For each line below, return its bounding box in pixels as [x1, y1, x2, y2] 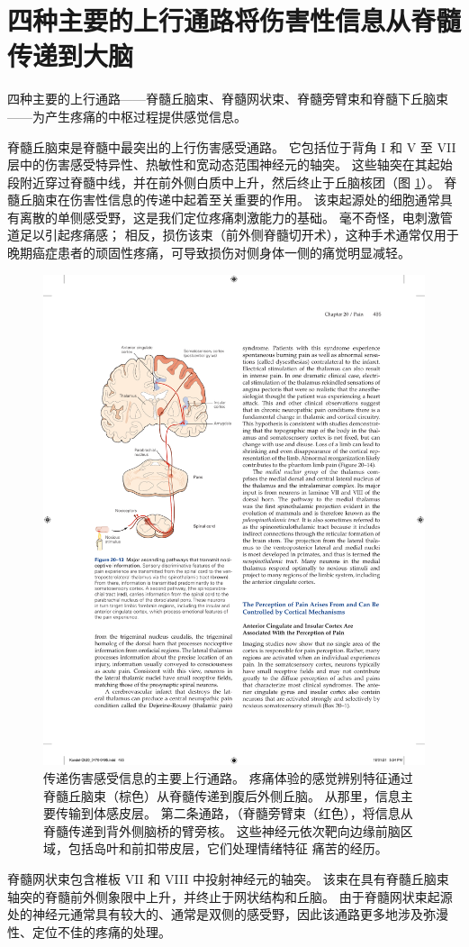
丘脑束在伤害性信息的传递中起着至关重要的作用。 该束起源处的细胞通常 [19, 190, 440, 209]
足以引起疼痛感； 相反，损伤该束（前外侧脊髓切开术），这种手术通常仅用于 [19, 225, 459, 244]
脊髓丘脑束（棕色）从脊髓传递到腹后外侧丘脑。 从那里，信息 [43, 786, 401, 805]
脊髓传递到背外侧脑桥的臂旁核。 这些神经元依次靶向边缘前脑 [43, 821, 401, 840]
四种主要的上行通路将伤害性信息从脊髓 [7, 2, 462, 39]
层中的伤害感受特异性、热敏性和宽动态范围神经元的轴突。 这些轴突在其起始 [7, 155, 453, 174]
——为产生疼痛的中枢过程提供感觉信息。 [7, 106, 247, 125]
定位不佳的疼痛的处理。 [32, 922, 171, 941]
